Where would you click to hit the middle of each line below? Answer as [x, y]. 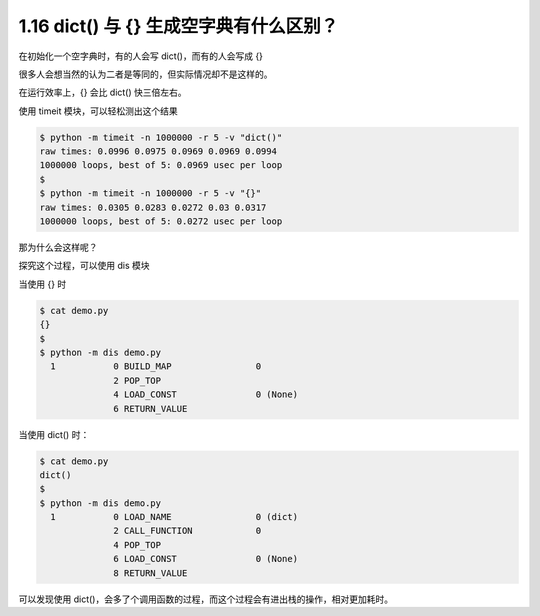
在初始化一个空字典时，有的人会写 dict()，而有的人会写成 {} [141, 56]
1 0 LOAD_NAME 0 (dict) [174, 517]
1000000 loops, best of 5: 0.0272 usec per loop [161, 221]
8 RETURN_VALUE [150, 573]
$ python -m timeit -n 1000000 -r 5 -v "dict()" [161, 137]
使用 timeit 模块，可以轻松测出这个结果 [98, 111]
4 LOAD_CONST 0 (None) [206, 394]
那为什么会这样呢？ [58, 247]
